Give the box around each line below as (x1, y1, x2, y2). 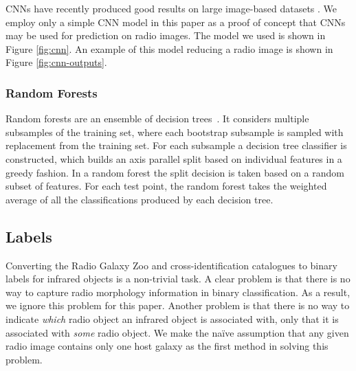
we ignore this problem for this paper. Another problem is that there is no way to (5, 298, 350, 313)
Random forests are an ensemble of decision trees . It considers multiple (5, 111, 309, 126)
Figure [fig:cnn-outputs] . (5, 55, 107, 69)
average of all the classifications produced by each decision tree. (5, 192, 274, 206)
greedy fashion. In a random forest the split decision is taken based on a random (5, 165, 344, 179)
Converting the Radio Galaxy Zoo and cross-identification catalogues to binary (5, 258, 337, 272)
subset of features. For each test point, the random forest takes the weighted (5, 179, 327, 193)
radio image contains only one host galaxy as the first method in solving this (5, 339, 329, 353)
